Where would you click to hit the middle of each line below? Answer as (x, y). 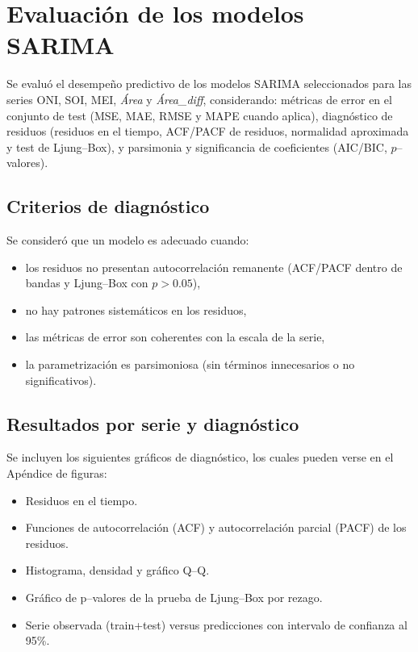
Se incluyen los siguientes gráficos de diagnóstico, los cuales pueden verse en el (200, 457)
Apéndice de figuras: (57, 473)
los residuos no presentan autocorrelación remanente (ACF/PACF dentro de (214, 267)
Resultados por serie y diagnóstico (153, 423)
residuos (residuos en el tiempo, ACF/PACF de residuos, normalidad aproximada (208, 131)
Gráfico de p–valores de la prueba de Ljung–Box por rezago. (174, 597)
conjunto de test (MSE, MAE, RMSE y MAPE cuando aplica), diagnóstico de (200, 115)
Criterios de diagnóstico (108, 206)
